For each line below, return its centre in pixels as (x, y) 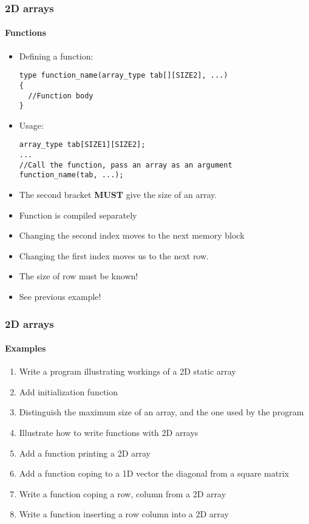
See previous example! (60, 297)
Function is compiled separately (78, 215)
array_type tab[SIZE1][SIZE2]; (82, 145)
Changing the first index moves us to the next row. (114, 255)
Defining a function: (56, 56)
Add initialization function (69, 391)
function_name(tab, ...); (71, 175)
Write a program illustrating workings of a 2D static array (127, 371)
